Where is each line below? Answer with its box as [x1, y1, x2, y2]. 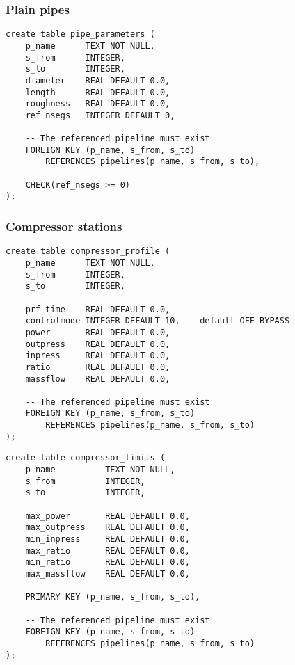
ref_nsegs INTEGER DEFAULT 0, [25, 110, 175, 120]
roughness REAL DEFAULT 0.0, [25, 99, 170, 109]
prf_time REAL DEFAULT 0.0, [25, 304, 170, 314]
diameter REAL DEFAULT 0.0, [25, 75, 170, 86]
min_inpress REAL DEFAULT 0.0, [25, 534, 190, 545]
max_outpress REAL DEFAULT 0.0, [25, 522, 190, 533]
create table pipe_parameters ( [6, 29, 155, 40]
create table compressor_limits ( [6, 453, 166, 463]
